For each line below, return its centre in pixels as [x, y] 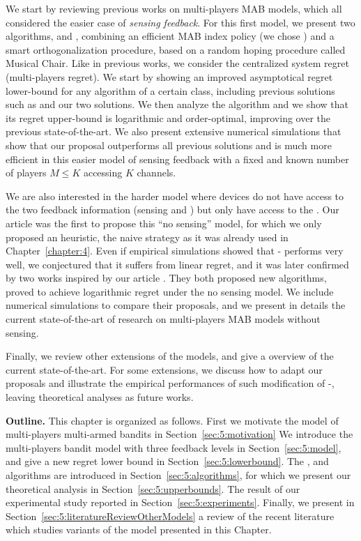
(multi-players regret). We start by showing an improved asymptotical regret [169, 76]
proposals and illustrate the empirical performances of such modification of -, [170, 383]
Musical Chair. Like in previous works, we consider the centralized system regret [177, 63]
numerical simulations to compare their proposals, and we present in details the [176, 305]
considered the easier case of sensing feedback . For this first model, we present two [180, 22]
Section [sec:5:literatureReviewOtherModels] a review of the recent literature [170, 516]
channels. [156, 173]
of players [26, 173]
